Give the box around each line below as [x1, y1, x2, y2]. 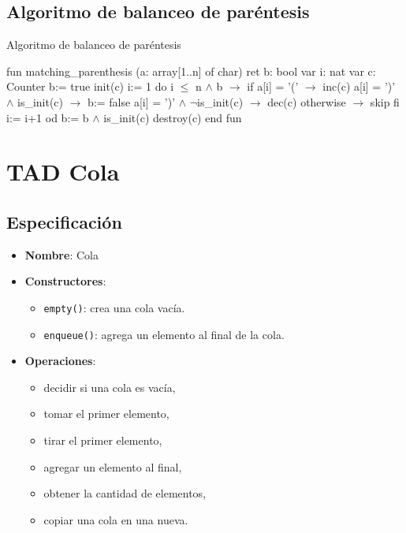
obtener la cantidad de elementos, [43, 485, 207, 501]
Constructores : [24, 273, 106, 289]
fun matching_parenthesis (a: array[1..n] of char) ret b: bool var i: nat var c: [6, 62, 376, 79]
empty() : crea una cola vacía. [43, 299, 185, 315]
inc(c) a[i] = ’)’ [322, 78, 396, 95]
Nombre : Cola [24, 246, 99, 263]
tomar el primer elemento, [43, 405, 169, 422]
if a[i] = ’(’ [247, 78, 299, 95]
